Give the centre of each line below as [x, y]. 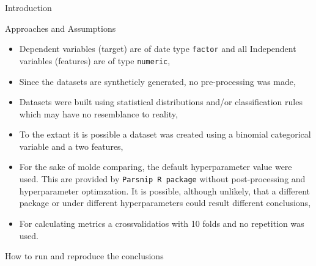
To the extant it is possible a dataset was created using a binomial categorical [165, 134]
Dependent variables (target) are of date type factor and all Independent [158, 49]
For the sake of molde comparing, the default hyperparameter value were [156, 167]
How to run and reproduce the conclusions [84, 256]
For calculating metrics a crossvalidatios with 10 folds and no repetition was [162, 223]
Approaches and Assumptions [61, 28]
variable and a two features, [71, 146]
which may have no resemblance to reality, [98, 113]
